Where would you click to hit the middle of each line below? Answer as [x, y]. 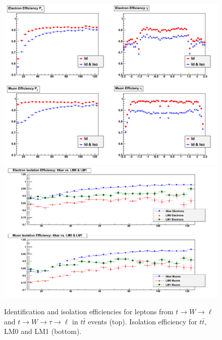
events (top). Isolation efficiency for [143, 321]
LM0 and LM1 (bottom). [43, 331]
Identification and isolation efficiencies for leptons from [89, 311]
